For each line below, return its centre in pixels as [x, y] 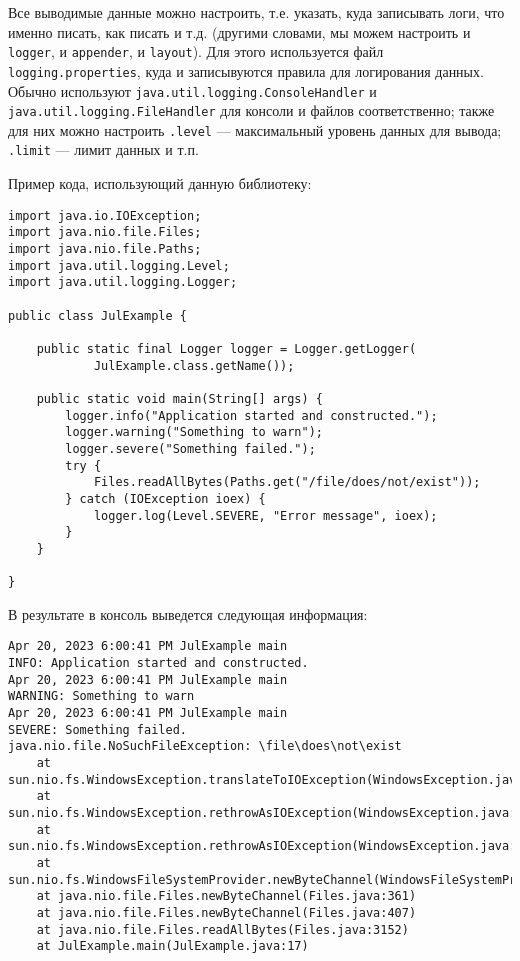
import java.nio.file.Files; [105, 232]
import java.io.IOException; [105, 215]
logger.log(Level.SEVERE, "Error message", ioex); [265, 515]
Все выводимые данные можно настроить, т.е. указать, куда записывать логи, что [256, 12]
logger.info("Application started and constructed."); [251, 415]
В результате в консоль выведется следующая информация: [188, 613]
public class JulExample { [97, 315]
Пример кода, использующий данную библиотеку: [160, 183]
